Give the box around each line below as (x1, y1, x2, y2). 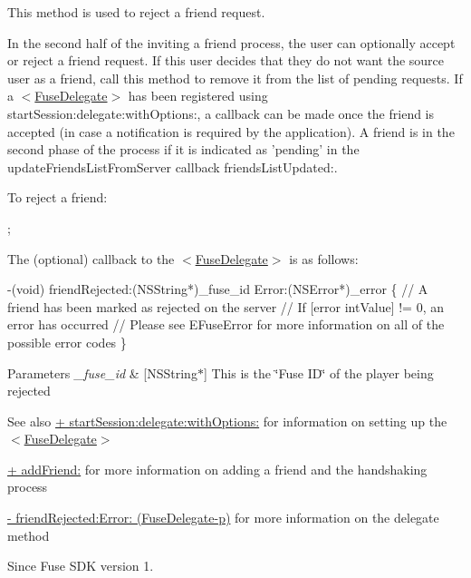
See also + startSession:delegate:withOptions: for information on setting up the (7, 411, 447, 430)
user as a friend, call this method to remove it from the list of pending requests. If (7, 68, 463, 87)
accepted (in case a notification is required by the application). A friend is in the (7, 122, 455, 141)
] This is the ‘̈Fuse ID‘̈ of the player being (203, 363, 434, 382)
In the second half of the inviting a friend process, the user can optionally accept (7, 33, 456, 52)
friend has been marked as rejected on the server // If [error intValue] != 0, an (7, 297, 444, 316)
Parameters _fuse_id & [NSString (7, 363, 197, 382)
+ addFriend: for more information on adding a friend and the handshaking (7, 459, 428, 478)
